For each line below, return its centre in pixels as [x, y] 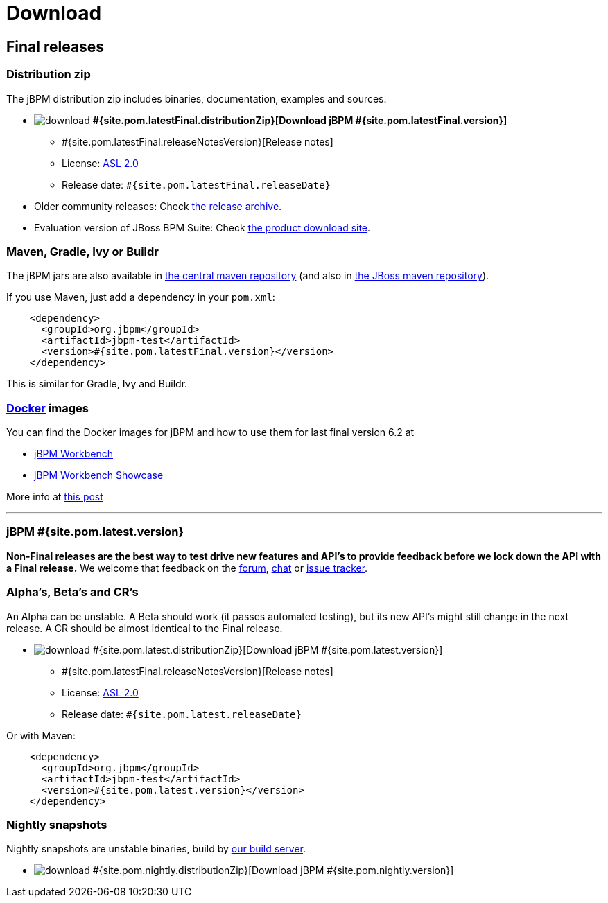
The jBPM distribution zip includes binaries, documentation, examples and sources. [197, 98]
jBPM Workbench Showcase [99, 475]
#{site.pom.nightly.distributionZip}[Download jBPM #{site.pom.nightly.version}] [273, 870]
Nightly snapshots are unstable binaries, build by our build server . [156, 849]
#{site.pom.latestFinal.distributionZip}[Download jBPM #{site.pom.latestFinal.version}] [300, 120]
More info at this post [55, 497]
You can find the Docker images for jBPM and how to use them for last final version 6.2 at [210, 432]
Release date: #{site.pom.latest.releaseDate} [182, 714]
